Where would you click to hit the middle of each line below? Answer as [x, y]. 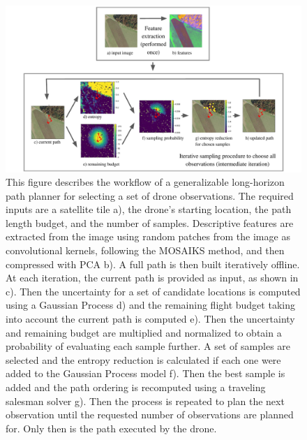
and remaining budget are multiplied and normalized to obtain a [144, 332]
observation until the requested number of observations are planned [150, 415]
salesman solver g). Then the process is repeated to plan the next [145, 401]
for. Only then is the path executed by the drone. [111, 428]
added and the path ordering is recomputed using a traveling [136, 387]
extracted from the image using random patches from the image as [148, 236]
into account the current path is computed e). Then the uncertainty [150, 319]
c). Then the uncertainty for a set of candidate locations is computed [153, 291]
